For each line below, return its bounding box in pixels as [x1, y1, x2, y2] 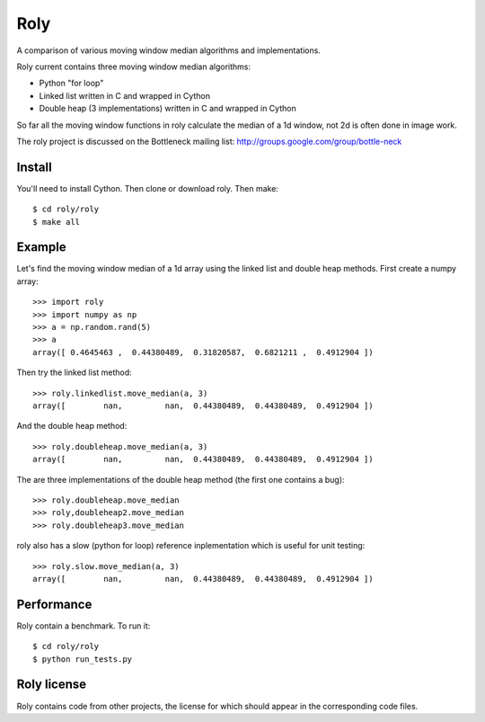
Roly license [16, 677, 87, 692]
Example [16, 239, 66, 255]
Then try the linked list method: [16, 367, 132, 378]
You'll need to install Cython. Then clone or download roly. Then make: [16, 183, 278, 193]
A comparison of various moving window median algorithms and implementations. [16, 45, 321, 56]
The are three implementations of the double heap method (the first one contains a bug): [16, 474, 345, 485]
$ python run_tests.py [32, 654, 133, 664]
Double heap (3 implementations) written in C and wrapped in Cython [39, 103, 296, 114]
